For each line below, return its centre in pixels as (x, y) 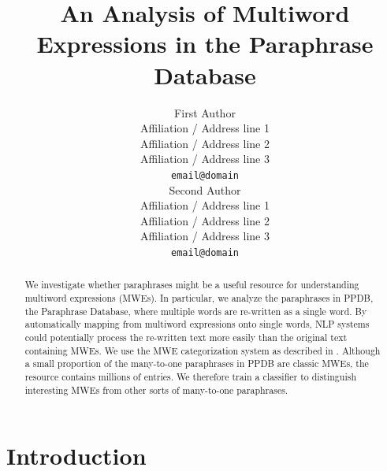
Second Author (205, 189)
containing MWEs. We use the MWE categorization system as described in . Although (203, 350)
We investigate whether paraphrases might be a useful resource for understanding (192, 285)
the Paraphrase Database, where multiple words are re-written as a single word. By (196, 311)
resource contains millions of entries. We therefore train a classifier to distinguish (191, 376)
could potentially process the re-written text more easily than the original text (186, 337)
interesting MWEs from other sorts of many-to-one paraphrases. (156, 389)
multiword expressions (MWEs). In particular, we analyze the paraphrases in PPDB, (199, 298)
